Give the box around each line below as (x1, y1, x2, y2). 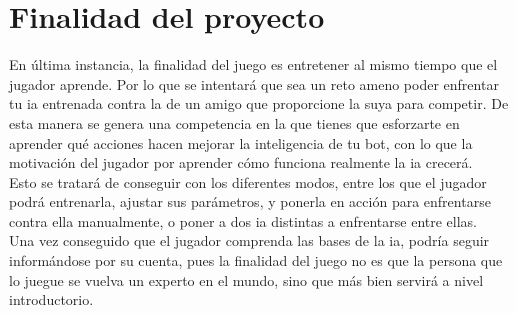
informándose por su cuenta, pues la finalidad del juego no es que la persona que (9, 250, 503, 271)
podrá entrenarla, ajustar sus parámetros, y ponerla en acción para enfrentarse (9, 191, 491, 212)
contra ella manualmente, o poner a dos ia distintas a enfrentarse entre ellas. (9, 210, 478, 231)
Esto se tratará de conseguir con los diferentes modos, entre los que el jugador (9, 171, 487, 192)
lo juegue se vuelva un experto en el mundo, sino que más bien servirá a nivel (9, 269, 484, 290)
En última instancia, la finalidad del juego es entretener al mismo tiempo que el (9, 54, 498, 75)
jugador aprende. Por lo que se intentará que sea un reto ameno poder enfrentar (9, 73, 499, 94)
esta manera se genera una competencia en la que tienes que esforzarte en (9, 112, 460, 133)
